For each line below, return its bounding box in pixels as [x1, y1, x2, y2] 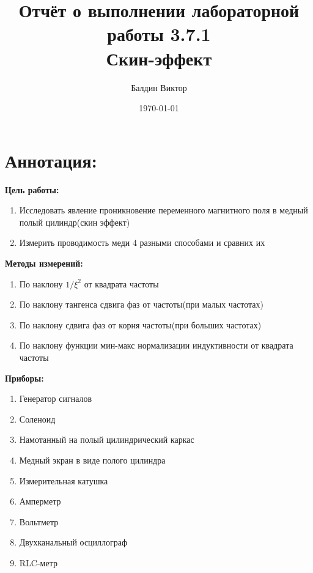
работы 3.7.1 [107, 21, 211, 46]
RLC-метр [19, 556, 57, 569]
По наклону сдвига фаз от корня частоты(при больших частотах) [19, 318, 262, 331]
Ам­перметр [19, 495, 61, 508]
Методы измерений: [5, 257, 83, 269]
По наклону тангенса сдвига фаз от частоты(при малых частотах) [19, 298, 264, 311]
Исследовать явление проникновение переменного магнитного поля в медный [19, 204, 308, 216]
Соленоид [19, 412, 56, 425]
